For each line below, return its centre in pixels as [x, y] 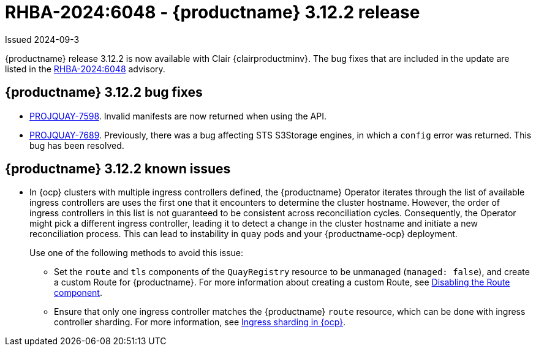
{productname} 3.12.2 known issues [118, 169]
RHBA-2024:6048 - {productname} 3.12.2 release [213, 12]
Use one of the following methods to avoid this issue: [136, 253]
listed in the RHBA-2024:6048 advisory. [85, 69]
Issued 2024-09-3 [42, 39]
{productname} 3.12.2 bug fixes [104, 92]
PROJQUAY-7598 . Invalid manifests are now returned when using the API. [178, 116]
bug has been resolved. [77, 145]
